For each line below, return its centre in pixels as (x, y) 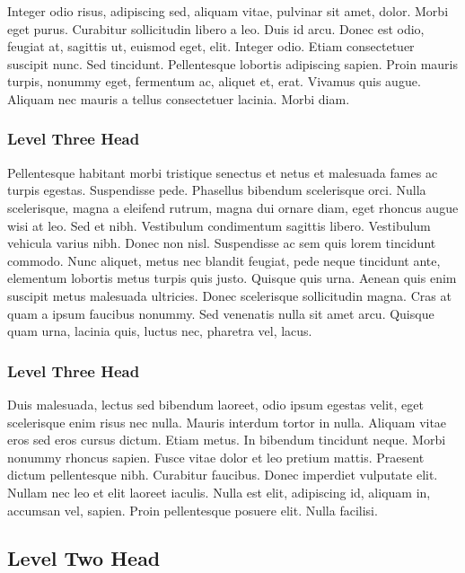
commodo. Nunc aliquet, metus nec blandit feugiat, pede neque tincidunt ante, (224, 260)
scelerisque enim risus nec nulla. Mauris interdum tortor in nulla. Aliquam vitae (227, 422)
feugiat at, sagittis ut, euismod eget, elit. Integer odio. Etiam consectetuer (211, 46)
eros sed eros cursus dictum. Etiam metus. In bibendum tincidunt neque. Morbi (227, 440)
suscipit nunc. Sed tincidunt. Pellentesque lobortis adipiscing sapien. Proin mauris (232, 63)
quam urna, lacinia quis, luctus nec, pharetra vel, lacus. (160, 331)
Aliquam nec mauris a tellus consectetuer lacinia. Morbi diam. (179, 98)
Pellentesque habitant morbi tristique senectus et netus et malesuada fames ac (223, 172)
